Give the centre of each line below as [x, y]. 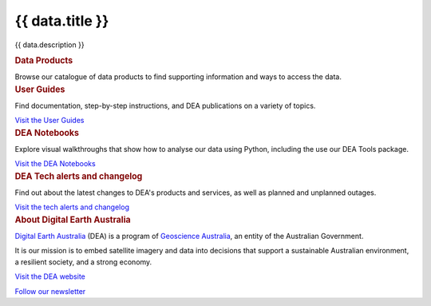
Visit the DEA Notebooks [55, 164]
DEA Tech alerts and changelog [79, 176]
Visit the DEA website [50, 276]
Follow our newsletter [50, 291]
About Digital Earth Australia [73, 220]
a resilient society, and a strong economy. [83, 262]
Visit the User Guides [49, 121]
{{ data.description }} [49, 45]
